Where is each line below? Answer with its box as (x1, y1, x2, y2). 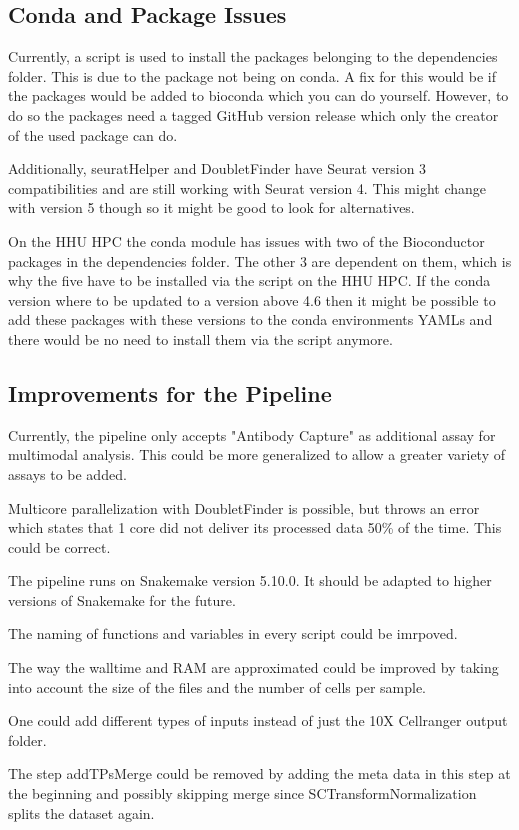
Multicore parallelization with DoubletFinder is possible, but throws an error (8, 497, 480, 518)
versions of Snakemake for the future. (8, 589, 236, 610)
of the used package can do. (8, 124, 178, 145)
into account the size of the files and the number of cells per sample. (8, 676, 427, 697)
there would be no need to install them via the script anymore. (8, 328, 393, 349)
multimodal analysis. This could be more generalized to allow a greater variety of (8, 444, 506, 465)
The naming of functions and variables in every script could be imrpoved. (8, 623, 458, 644)
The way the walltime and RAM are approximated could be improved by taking (8, 657, 499, 678)
